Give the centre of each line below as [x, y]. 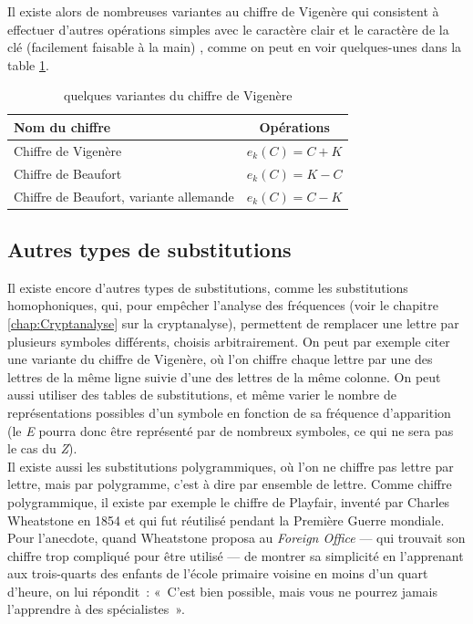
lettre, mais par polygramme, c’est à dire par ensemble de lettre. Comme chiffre [230, 484]
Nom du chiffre [62, 126]
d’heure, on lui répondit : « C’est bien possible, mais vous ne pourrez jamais [222, 591]
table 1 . [28, 64]
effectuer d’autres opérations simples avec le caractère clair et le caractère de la [228, 29]
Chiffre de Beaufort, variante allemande [124, 196]
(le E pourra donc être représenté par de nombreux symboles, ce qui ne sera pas [231, 430]
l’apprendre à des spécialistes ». [96, 609]
